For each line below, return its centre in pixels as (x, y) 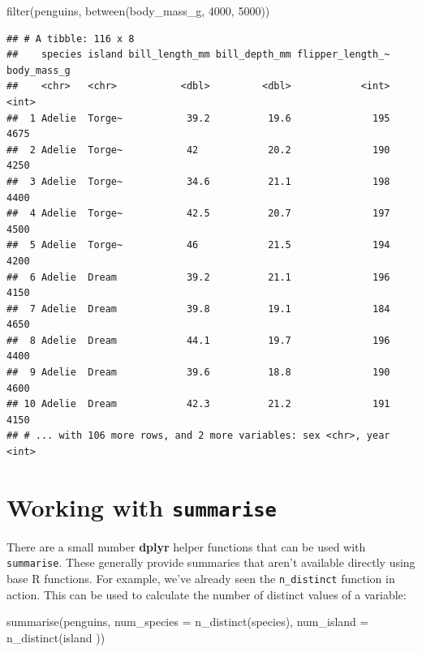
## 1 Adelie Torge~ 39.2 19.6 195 (198, 118)
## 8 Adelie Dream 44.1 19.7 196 (198, 340)
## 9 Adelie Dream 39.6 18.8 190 (198, 373)
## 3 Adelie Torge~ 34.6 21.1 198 (198, 181)
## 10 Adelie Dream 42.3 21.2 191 (198, 404)
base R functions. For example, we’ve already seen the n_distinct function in (201, 579)
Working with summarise (142, 506)
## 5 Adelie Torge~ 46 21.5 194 (198, 245)
